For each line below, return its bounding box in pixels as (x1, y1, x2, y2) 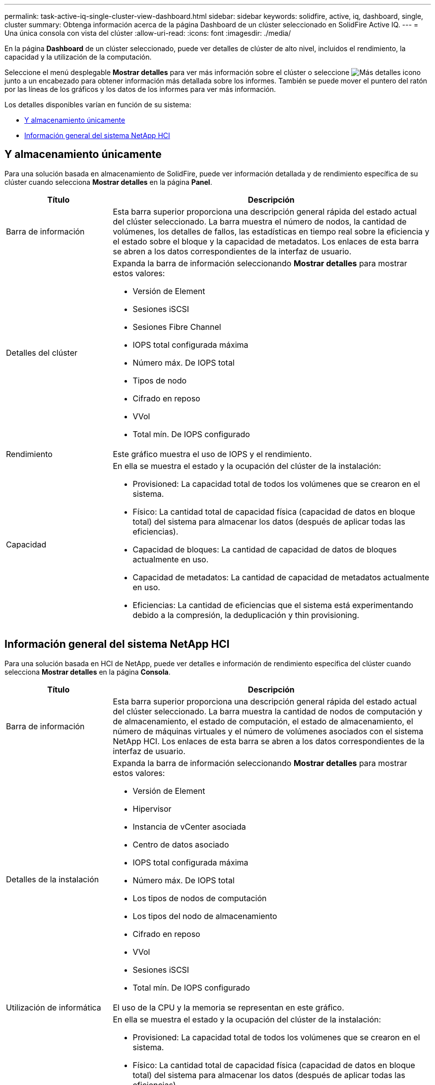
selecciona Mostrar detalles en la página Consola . (4, 667, 171, 676)
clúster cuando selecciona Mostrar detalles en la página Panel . (4, 177, 212, 186)
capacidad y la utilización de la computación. (4, 53, 152, 61)
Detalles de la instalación (6, 874, 99, 884)
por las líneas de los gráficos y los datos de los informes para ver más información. (4, 85, 276, 93)
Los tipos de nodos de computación (132, 893, 267, 903)
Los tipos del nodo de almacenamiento (132, 911, 277, 921)
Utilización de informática (6, 1002, 101, 1012)
